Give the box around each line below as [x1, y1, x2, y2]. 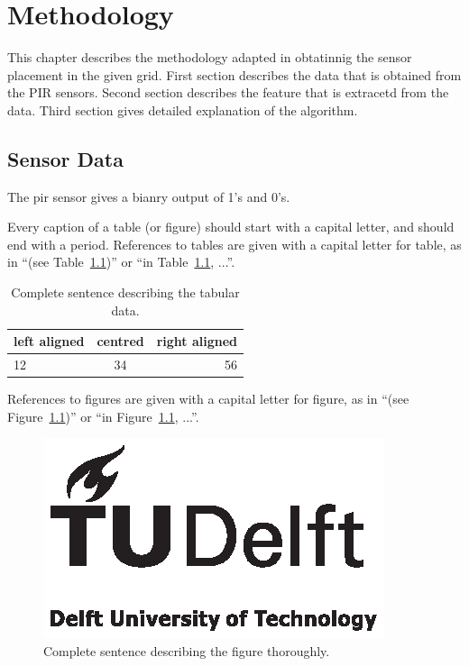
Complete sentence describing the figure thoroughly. [43, 641, 330, 660]
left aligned [14, 332, 85, 351]
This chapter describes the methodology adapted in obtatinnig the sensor [7, 48, 412, 67]
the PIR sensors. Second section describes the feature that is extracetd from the [7, 83, 449, 102]
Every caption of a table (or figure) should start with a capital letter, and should [7, 217, 455, 236]
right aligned [156, 332, 238, 351]
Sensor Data [7, 144, 124, 172]
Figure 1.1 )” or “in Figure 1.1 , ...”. [7, 406, 199, 425]
